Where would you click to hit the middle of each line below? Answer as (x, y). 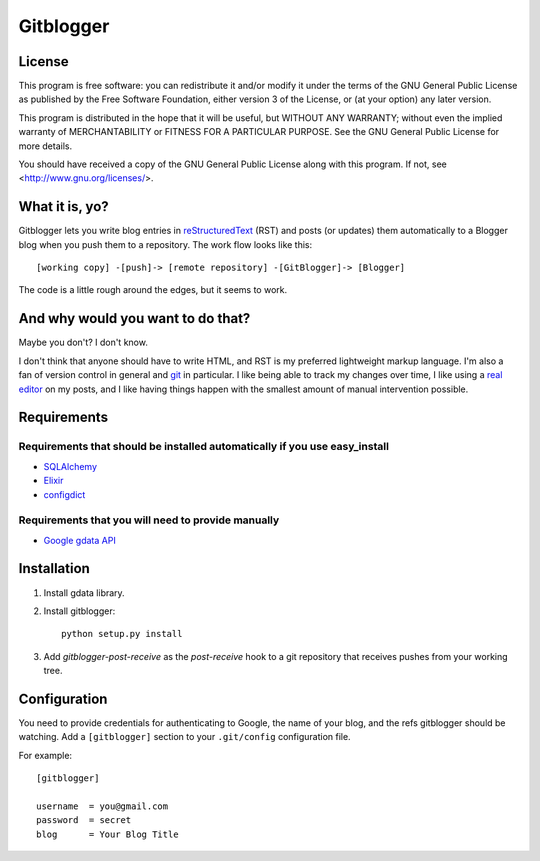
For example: (45, 755)
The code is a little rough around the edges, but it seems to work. (153, 290)
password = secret (84, 820)
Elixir (53, 481)
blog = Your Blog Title (107, 834)
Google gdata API (80, 540)
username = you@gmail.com (102, 806)
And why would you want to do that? (134, 318)
